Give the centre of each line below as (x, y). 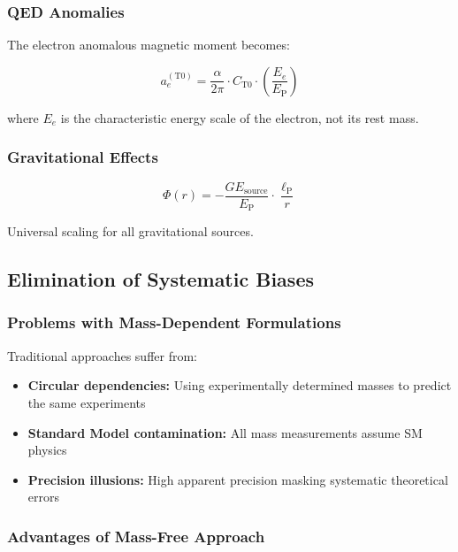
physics (47, 450)
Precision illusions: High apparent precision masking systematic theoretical (238, 479)
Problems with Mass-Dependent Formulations (174, 322)
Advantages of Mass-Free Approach (136, 536)
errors (43, 497)
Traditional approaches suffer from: (102, 355)
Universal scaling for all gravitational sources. (130, 231)
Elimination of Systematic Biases (160, 279)
